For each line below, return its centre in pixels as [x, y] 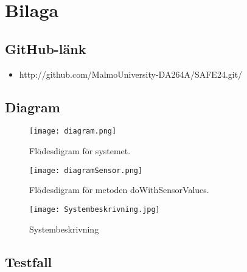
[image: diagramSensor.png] [86, 170]
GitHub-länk [46, 48]
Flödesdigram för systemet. [80, 151]
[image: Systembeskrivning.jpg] [95, 209]
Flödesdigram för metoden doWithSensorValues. [119, 190]
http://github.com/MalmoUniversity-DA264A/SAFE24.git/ [131, 74]
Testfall [29, 261]
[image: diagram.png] [73, 131]
